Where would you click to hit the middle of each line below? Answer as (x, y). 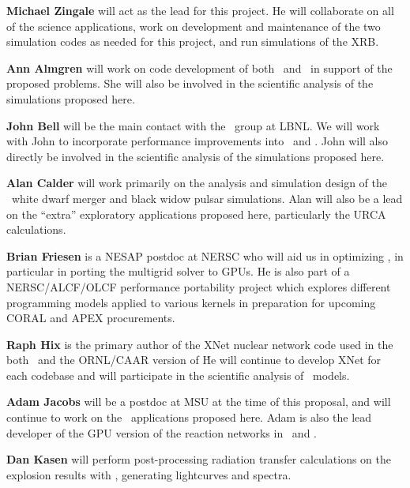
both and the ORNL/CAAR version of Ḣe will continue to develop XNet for (194, 360)
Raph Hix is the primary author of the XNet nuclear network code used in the (200, 344)
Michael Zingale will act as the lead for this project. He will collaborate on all (200, 10)
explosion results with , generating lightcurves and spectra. (149, 474)
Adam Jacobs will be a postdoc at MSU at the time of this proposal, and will (199, 402)
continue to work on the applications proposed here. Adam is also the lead (189, 417)
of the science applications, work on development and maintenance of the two (194, 26)
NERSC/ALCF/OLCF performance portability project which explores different (199, 286)
